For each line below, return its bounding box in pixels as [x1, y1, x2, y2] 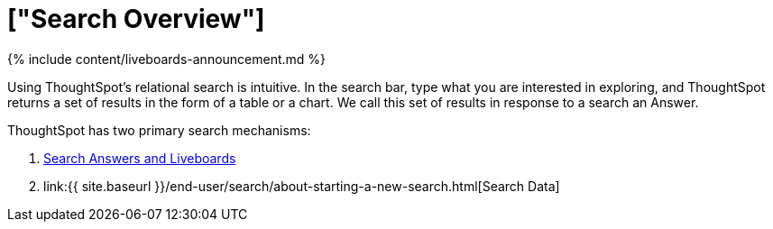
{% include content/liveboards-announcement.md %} [7, 50, 327, 67]
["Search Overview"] [7, 4, 265, 34]
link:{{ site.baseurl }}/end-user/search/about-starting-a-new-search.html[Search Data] [43, 178, 560, 194]
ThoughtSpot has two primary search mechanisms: [7, 122, 311, 138]
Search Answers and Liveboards [43, 150, 236, 166]
